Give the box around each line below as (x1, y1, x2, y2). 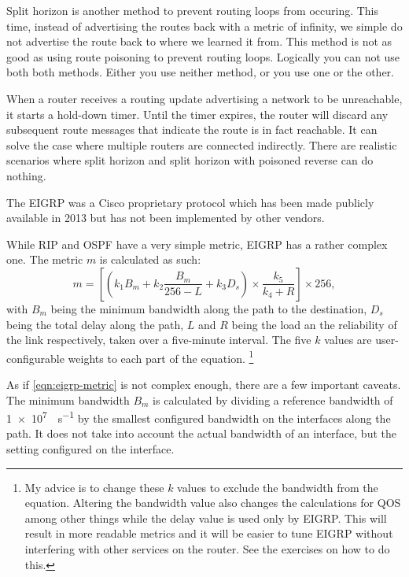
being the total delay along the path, (6, 316, 184, 332)
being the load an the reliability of (231, 316, 397, 332)
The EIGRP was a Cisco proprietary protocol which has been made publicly (6, 194, 374, 210)
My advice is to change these (24, 479, 164, 495)
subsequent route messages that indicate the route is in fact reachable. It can (6, 121, 378, 138)
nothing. (6, 167, 46, 183)
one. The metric (6, 251, 83, 268)
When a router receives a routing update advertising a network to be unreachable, (6, 90, 403, 106)
